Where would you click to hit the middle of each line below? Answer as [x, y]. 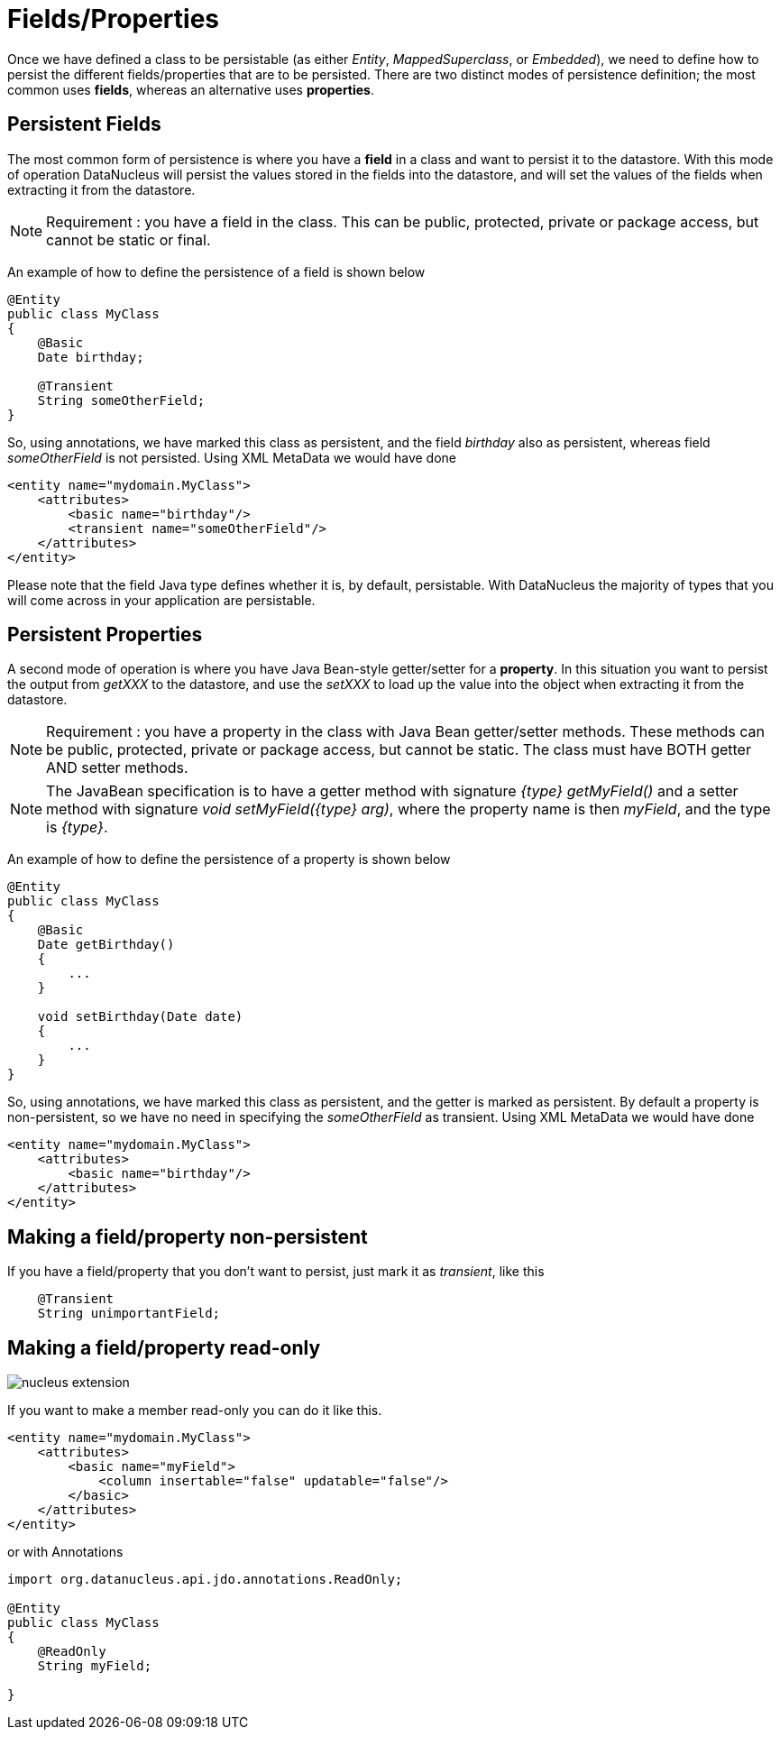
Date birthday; [91, 357]
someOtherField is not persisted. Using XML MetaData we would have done [232, 457]
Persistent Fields [84, 124]
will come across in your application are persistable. [161, 600]
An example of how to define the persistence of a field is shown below [216, 271]
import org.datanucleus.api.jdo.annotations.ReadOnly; [205, 1580]
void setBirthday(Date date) [140, 1017]
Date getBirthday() [106, 945]
